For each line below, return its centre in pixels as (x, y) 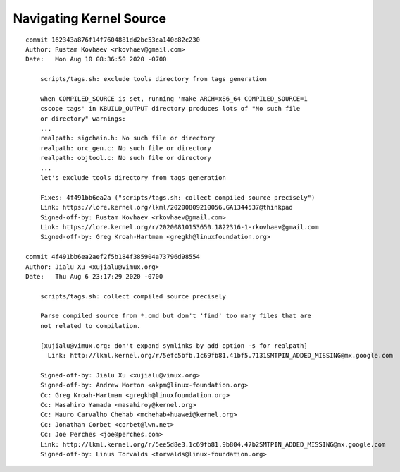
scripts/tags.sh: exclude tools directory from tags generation (153, 79)
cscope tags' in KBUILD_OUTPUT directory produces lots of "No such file (170, 109)
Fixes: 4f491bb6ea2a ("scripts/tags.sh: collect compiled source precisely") (177, 197)
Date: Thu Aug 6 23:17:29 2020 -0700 (94, 276)
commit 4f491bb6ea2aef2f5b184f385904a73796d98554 (113, 257)
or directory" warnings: (83, 119)
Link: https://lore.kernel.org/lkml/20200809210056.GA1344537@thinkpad (166, 207)
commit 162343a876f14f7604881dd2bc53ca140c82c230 (113, 40)
